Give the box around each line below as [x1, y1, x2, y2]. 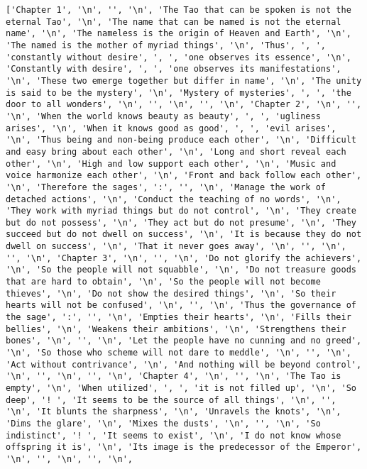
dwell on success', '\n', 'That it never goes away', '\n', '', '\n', [6, 241, 346, 252]
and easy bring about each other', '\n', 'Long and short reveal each [6, 146, 346, 157]
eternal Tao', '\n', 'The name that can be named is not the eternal [6, 16, 341, 27]
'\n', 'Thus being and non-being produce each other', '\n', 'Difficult [6, 135, 356, 145]
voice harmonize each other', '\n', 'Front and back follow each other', [6, 170, 362, 181]
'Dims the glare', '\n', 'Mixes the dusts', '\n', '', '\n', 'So [6, 418, 321, 429]
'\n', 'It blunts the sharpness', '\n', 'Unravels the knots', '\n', [6, 407, 341, 417]
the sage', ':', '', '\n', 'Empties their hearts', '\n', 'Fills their [6, 312, 351, 323]
